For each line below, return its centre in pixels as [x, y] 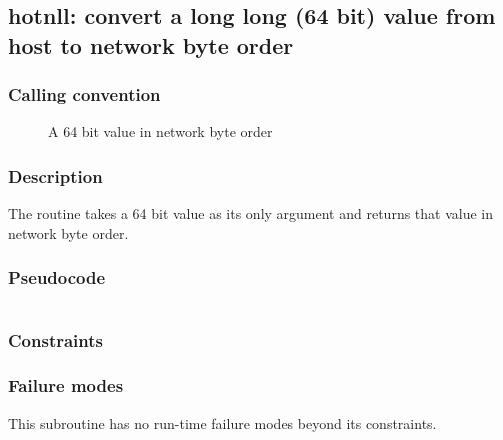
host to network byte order [151, 44]
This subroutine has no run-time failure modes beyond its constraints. [222, 422]
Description [55, 175]
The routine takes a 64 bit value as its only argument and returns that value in [251, 213]
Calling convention [84, 94]
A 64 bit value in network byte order [160, 131]
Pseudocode [57, 277]
